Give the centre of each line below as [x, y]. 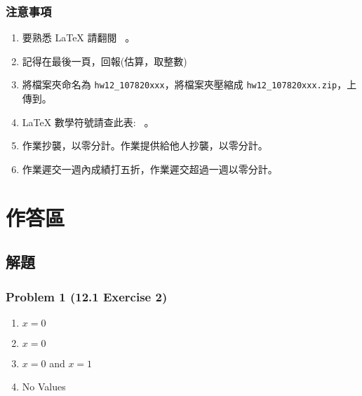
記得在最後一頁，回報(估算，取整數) [105, 61]
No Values [44, 387]
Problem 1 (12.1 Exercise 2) [87, 296]
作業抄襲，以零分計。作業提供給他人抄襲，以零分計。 [145, 145]
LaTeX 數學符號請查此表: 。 [88, 122]
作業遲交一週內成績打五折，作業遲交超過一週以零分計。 [150, 169]
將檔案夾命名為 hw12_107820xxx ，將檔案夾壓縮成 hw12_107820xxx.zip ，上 [189, 84]
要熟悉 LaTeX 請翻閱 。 [79, 37]
